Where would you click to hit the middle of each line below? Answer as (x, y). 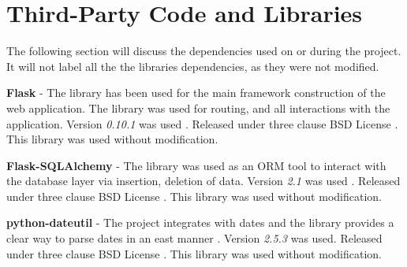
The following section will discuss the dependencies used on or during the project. (204, 51)
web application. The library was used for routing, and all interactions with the (198, 108)
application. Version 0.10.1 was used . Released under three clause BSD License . (202, 123)
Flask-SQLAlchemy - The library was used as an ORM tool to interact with (196, 165)
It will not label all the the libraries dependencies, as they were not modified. (193, 66)
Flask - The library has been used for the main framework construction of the (196, 93)
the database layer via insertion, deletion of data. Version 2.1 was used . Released (203, 181)
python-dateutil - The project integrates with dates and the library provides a (200, 222)
